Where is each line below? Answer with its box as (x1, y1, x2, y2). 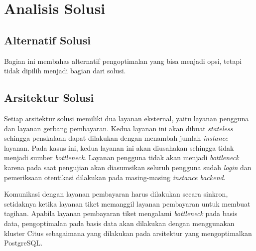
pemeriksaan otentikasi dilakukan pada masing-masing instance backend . (4, 172, 226, 182)
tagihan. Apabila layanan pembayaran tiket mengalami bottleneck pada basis (4, 208, 238, 219)
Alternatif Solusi (4, 32, 91, 47)
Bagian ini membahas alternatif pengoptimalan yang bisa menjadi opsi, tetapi (4, 55, 242, 66)
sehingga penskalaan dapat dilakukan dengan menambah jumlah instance (4, 133, 228, 143)
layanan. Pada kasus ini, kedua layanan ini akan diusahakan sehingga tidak (4, 142, 234, 153)
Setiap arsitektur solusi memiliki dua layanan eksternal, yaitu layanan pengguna (4, 113, 249, 123)
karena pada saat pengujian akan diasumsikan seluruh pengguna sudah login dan (4, 162, 252, 172)
